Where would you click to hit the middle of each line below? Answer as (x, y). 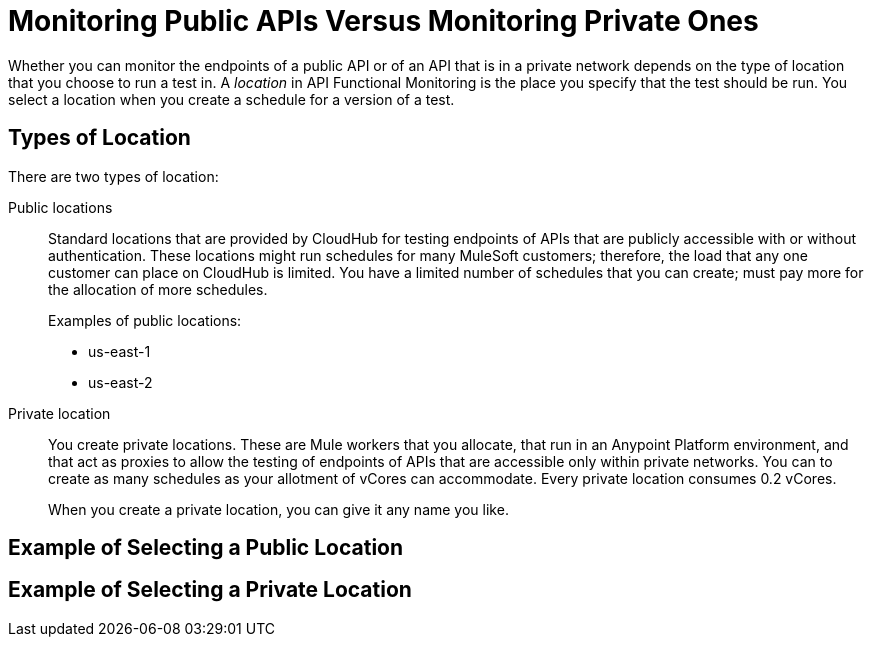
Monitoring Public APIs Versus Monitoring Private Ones (383, 21)
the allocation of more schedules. (158, 289)
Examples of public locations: (145, 320)
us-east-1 (119, 351)
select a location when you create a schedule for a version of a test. (231, 99)
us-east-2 (120, 382)
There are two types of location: (113, 176)
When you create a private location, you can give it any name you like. (278, 509)
